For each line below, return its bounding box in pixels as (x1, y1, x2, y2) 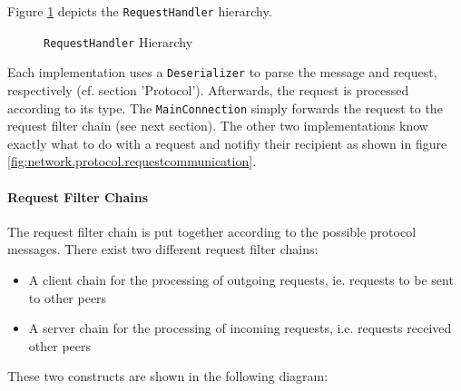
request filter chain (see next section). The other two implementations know (7, 116, 428, 135)
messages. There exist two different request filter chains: (7, 239, 319, 259)
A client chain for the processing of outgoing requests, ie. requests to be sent (28, 269, 454, 288)
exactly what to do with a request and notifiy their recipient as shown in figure (7, 133, 447, 152)
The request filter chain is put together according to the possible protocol (7, 221, 417, 240)
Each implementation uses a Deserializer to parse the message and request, (7, 63, 437, 82)
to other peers (28, 288, 107, 307)
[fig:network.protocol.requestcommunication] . (7, 152, 257, 171)
